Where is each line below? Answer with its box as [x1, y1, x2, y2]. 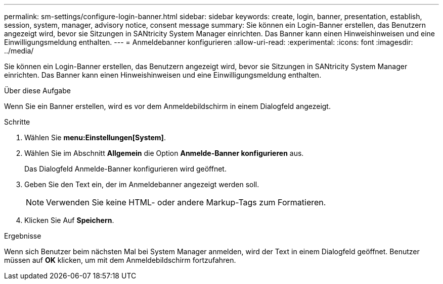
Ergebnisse [4, 232, 41, 240]
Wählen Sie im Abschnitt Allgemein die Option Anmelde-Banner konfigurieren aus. [24, 149, 304, 157]
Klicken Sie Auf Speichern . [24, 216, 114, 224]
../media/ [4, 46, 34, 55]
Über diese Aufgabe [4, 86, 71, 95]
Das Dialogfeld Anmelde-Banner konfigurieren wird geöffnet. [24, 164, 227, 173]
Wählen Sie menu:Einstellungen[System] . [24, 133, 166, 142]
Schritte [4, 118, 30, 126]
